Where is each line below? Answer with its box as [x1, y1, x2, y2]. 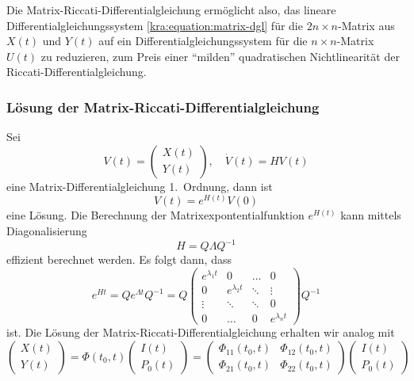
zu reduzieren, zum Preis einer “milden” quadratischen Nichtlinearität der [40, 48, 400, 64]
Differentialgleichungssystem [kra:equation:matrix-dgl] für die [6, 17, 303, 33]
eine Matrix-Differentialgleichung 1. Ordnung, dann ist [6, 177, 273, 194]
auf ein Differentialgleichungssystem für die [98, 32, 308, 49]
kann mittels [340, 207, 401, 223]
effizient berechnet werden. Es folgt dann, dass [6, 251, 232, 268]
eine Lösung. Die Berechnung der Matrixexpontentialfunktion [6, 207, 305, 223]
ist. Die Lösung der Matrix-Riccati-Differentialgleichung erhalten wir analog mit [6, 324, 395, 341]
